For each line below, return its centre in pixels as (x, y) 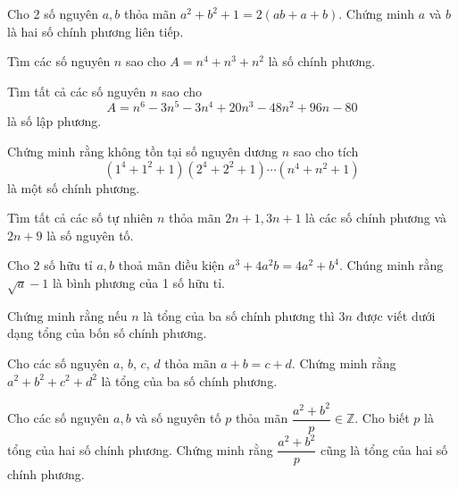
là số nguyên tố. (90, 235)
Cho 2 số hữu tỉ (50, 265)
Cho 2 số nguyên (53, 13)
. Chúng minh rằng (391, 265)
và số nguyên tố (178, 418)
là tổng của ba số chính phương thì (239, 315)
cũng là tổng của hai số (384, 449)
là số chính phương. (322, 61)
